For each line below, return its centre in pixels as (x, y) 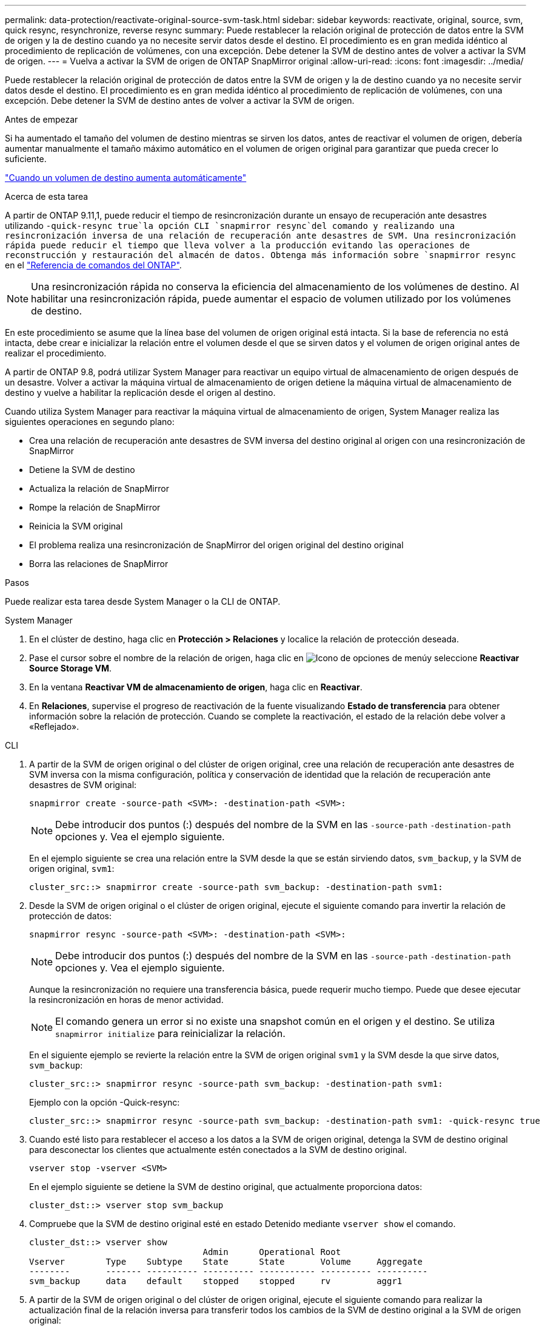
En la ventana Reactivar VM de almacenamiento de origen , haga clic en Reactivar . (196, 687)
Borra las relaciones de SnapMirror (99, 564)
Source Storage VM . (71, 668)
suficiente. (26, 159)
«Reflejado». (54, 726)
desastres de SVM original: (83, 785)
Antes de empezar (42, 119)
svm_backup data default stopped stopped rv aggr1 (216, 1281)
